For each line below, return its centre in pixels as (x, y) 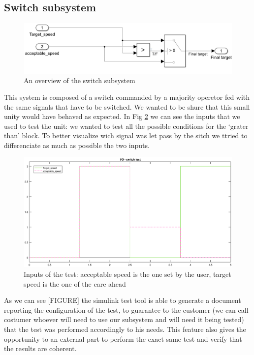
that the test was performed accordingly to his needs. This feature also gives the (125, 329)
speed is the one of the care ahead (75, 283)
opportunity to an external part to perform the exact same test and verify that (123, 339)
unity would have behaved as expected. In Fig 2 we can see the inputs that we (122, 116)
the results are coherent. (40, 348)
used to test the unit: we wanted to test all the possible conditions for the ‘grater (126, 126)
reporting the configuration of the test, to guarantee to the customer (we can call (126, 310)
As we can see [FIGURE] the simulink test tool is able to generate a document (123, 300)
